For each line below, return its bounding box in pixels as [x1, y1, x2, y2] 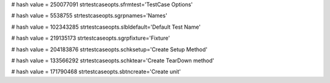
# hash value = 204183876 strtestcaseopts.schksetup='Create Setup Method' [11, 46, 208, 53]
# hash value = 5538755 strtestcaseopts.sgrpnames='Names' [11, 12, 167, 20]
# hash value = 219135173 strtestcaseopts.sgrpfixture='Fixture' [11, 34, 170, 42]
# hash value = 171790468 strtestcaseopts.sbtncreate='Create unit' [11, 68, 182, 76]
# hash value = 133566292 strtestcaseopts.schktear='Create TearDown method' [11, 57, 215, 64]
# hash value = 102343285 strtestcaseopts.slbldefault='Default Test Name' [11, 23, 201, 31]
